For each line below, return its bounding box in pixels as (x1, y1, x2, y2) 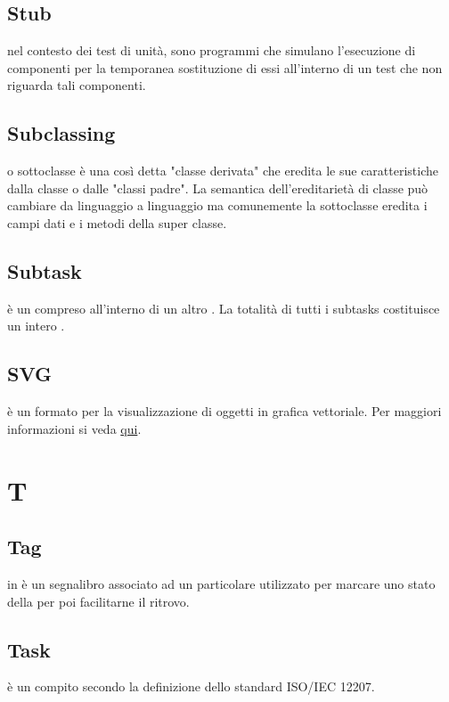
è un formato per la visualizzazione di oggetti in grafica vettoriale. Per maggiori (7, 402, 442, 420)
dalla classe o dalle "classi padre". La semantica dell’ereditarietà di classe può (7, 178, 429, 197)
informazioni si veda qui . (7, 419, 142, 437)
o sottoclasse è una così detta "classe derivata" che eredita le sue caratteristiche (7, 161, 439, 180)
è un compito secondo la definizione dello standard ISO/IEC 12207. (7, 677, 375, 696)
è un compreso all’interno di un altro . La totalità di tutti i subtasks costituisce (7, 298, 440, 317)
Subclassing (7, 119, 116, 147)
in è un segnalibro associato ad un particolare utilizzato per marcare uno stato (7, 574, 436, 592)
